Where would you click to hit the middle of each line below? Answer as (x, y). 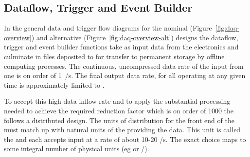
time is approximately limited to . (54, 85)
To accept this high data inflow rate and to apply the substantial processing (117, 101)
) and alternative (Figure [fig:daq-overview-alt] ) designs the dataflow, (135, 37)
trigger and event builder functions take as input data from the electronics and (121, 47)
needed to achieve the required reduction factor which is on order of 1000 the (119, 110)
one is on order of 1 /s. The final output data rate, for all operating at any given (125, 75)
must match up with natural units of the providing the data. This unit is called (122, 130)
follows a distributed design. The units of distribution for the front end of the (119, 120)
